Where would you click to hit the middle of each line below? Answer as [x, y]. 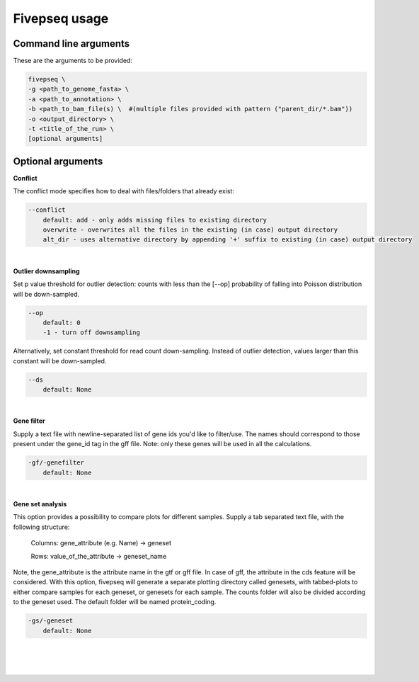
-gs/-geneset [51, 621]
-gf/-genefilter [56, 463]
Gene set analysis [40, 504]
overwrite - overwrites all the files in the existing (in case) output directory [190, 230]
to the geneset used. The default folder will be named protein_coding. [115, 602]
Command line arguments [71, 44]
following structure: [41, 527]
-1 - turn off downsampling [92, 333]
